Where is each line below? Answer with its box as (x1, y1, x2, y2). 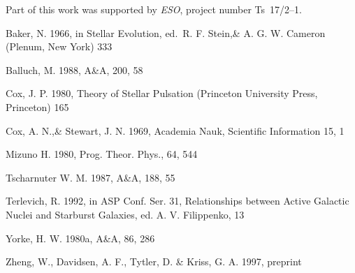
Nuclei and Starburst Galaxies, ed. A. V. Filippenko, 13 (6, 207, 245, 221)
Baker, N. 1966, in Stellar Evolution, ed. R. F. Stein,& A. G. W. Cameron (6, 25, 326, 40)
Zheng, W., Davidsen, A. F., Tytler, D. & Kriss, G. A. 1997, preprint (6, 254, 302, 269)
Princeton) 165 (6, 99, 69, 114)
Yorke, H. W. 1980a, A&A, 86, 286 (6, 230, 155, 245)
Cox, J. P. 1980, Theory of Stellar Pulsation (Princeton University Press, (6, 86, 318, 101)
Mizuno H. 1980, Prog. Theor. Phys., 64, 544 (6, 147, 198, 161)
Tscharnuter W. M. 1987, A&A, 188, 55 (6, 170, 175, 184)
